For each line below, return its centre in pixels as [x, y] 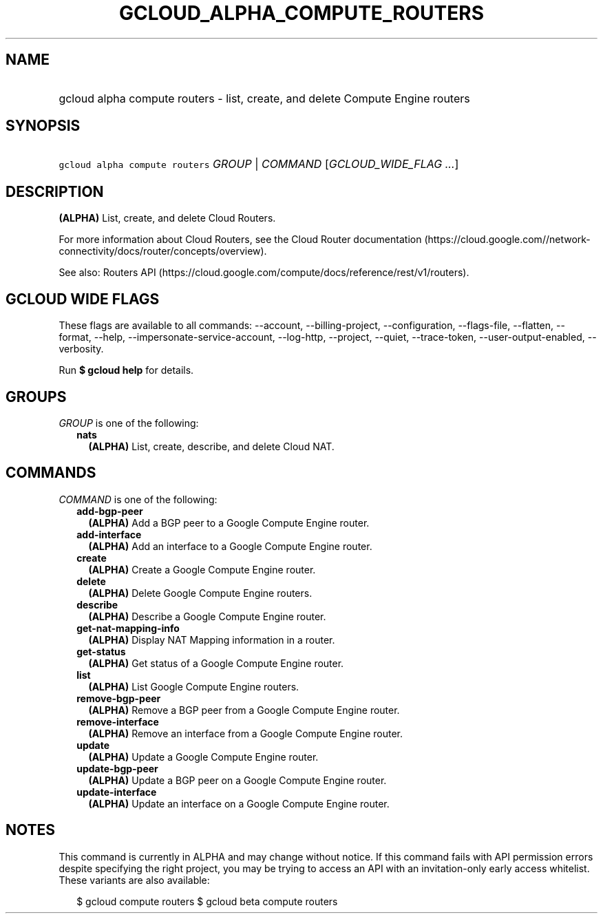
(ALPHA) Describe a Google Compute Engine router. [207, 616]
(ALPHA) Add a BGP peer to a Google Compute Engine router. [229, 522]
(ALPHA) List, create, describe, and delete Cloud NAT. [211, 446]
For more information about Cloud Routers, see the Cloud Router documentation [240, 240]
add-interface [109, 534]
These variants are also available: [134, 880]
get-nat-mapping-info [128, 628]
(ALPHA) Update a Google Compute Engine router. [203, 757]
